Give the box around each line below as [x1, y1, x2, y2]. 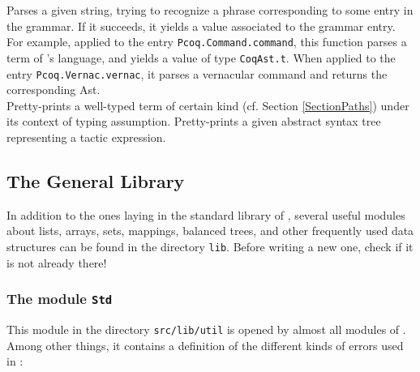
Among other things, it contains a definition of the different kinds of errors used [6, 336, 404, 353]
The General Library [6, 168, 185, 193]
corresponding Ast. [6, 81, 101, 98]
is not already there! [6, 254, 107, 271]
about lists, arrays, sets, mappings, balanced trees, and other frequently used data [6, 222, 414, 239]
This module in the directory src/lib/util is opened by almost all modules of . [6, 320, 406, 337]
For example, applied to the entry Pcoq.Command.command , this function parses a [6, 33, 407, 50]
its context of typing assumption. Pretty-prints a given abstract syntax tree [6, 113, 381, 130]
